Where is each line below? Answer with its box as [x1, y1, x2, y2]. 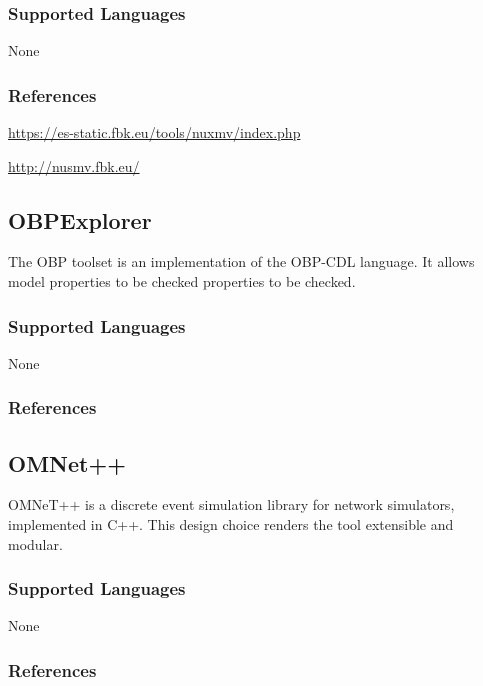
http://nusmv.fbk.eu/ [8, 155, 140, 176]
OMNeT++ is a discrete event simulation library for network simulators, [8, 494, 455, 515]
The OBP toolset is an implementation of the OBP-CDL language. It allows [8, 251, 475, 272]
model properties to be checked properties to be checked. [8, 271, 356, 292]
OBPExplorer [8, 204, 152, 235]
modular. [8, 533, 63, 554]
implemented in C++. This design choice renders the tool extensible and [8, 514, 454, 535]
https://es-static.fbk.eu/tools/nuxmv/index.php [8, 122, 301, 143]
